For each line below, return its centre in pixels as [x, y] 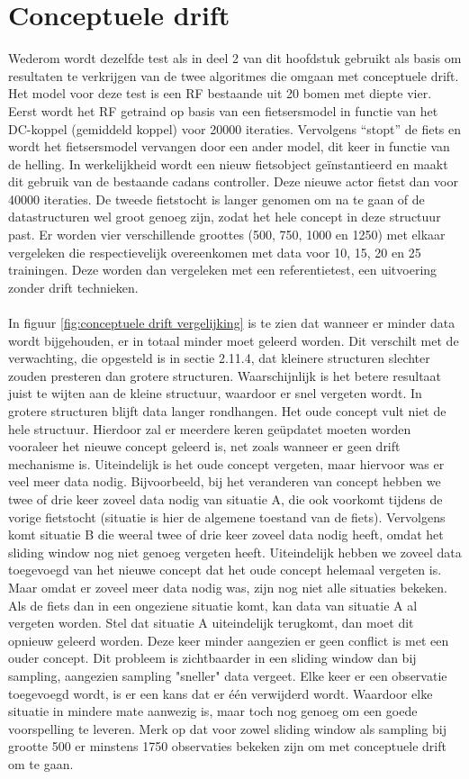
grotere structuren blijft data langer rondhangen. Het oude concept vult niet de [227, 411]
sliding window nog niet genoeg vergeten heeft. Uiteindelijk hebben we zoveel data [235, 552]
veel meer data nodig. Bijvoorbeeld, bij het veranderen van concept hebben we [225, 481]
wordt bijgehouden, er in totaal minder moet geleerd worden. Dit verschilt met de [234, 340]
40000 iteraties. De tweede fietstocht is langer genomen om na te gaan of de [216, 199]
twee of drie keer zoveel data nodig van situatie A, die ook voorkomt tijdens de [225, 498]
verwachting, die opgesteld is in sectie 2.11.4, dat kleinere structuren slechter [219, 358]
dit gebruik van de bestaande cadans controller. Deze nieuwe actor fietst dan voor [233, 181]
